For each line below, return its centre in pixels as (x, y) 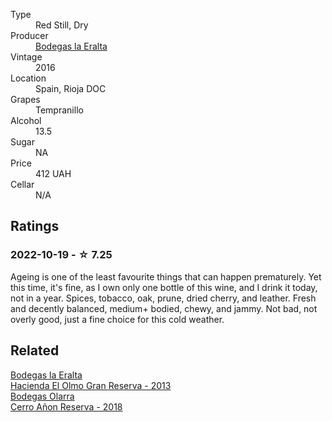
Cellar (22, 184)
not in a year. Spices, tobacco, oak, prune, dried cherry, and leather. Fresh (163, 298)
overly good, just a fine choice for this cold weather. (117, 319)
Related (35, 350)
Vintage (26, 57)
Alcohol (26, 120)
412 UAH (53, 173)
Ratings (35, 226)
